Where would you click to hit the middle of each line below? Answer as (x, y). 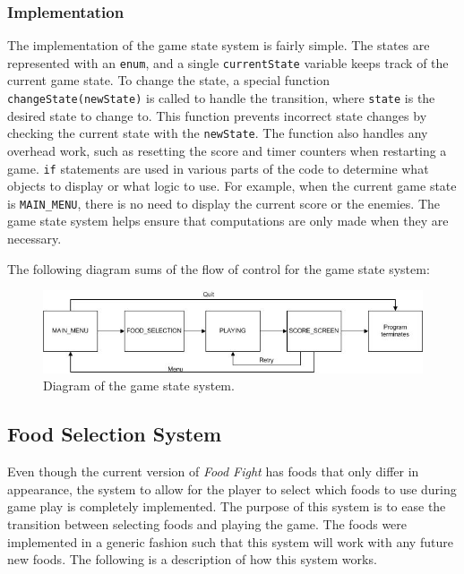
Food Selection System (115, 434)
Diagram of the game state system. (139, 386)
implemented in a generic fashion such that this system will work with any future (230, 541)
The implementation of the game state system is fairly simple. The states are (219, 45)
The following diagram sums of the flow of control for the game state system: (219, 268)
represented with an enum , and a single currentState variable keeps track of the (228, 62)
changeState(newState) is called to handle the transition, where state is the (221, 98)
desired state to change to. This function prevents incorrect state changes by (217, 115)
